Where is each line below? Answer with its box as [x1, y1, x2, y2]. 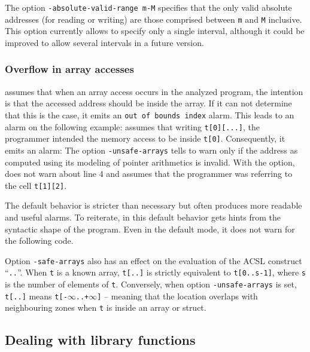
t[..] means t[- [5, 289, 68, 302]
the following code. [5, 234, 74, 247]
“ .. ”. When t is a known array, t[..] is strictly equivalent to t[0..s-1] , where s [5, 266, 306, 278]
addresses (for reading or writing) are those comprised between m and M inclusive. [5, 13, 302, 25]
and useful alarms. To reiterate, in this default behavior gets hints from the [5, 210, 281, 223]
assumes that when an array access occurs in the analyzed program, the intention [5, 85, 303, 97]
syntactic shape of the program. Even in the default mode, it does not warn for [5, 222, 295, 235]
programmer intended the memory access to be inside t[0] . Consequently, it [5, 132, 285, 145]
